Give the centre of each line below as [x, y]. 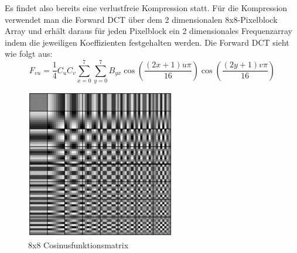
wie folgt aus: [29, 54]
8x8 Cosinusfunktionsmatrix [78, 245]
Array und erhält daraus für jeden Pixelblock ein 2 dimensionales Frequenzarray [148, 31]
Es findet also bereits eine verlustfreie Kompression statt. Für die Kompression [146, 8]
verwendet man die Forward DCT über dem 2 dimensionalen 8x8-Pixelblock [141, 19]
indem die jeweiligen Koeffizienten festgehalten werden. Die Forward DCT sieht [147, 42]
